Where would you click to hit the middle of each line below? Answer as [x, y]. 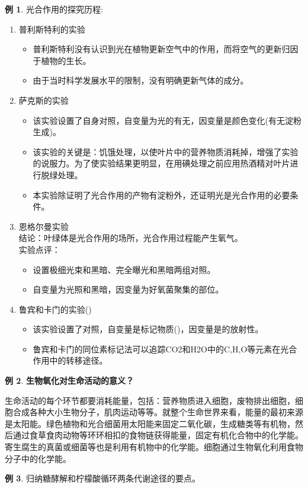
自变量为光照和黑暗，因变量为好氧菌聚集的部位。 [128, 289]
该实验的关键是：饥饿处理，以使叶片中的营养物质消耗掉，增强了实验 [166, 151]
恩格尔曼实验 [44, 226]
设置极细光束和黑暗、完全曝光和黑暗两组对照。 [124, 269]
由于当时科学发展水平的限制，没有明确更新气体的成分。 [141, 80]
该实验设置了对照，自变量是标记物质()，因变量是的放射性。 [148, 329]
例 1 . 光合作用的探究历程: [54, 9]
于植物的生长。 [62, 60]
